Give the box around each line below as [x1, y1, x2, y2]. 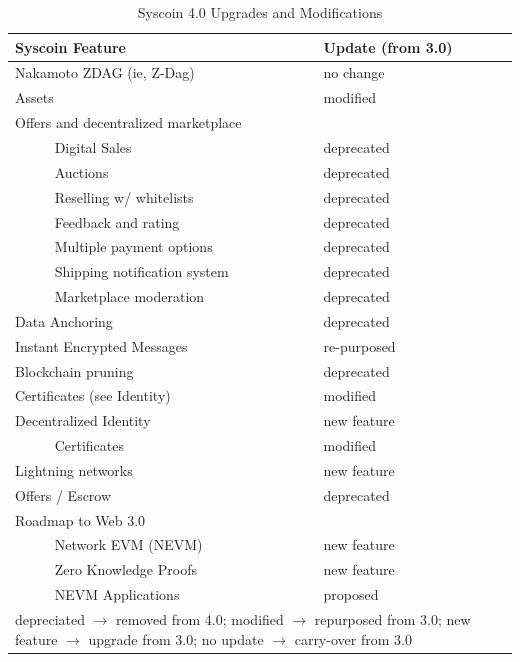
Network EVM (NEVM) [54, 534, 203, 555]
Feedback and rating [54, 211, 180, 232]
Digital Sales [54, 136, 132, 157]
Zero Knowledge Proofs [54, 559, 197, 580]
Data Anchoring [15, 310, 113, 331]
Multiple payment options [54, 236, 213, 257]
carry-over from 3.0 [294, 628, 412, 649]
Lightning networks [15, 459, 133, 480]
